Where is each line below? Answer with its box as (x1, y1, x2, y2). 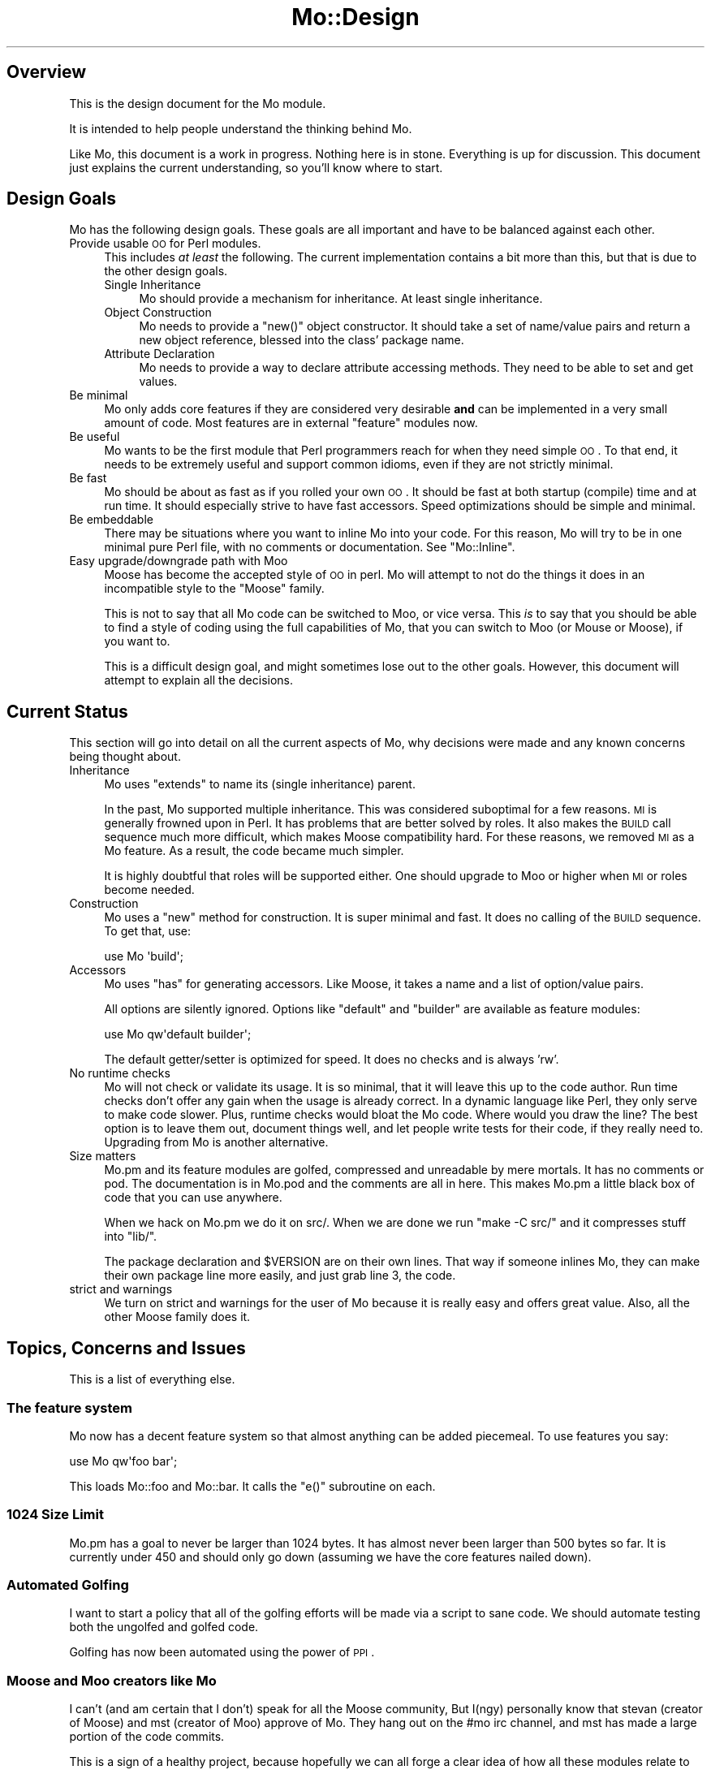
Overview (6, 62, 87, 83)
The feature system (6, 1399, 133, 1416)
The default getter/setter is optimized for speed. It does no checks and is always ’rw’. (104, 1052, 559, 1067)
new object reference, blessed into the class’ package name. (139, 333, 464, 348)
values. (139, 374, 178, 389)
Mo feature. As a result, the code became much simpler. (104, 844, 404, 858)
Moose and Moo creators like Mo (6, 1672, 217, 1689)
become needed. (104, 883, 195, 897)
